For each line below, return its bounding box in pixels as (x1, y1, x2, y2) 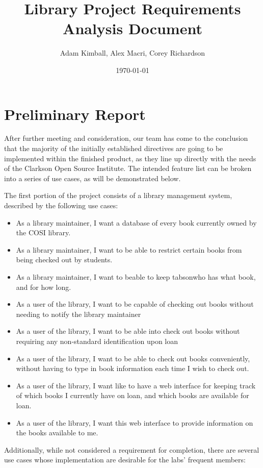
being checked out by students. (16, 254, 113, 265)
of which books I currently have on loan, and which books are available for (16, 390, 249, 401)
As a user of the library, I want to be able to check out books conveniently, (16, 353, 250, 363)
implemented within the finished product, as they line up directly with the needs (4, 153, 256, 163)
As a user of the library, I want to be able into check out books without (16, 326, 240, 336)
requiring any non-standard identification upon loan (16, 335, 178, 346)
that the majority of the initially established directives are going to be (4, 143, 223, 154)
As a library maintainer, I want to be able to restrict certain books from (16, 244, 242, 255)
